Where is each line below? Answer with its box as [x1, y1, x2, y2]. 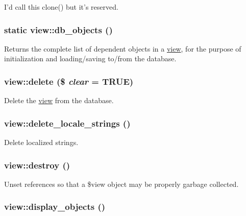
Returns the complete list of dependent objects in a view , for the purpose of [4, 43, 241, 54]
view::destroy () [4, 158, 70, 171]
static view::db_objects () [4, 23, 113, 36]
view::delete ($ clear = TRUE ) [4, 75, 134, 87]
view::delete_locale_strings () [4, 116, 131, 129]
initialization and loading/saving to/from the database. [4, 53, 177, 64]
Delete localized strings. [4, 137, 79, 148]
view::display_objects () [4, 200, 106, 213]
